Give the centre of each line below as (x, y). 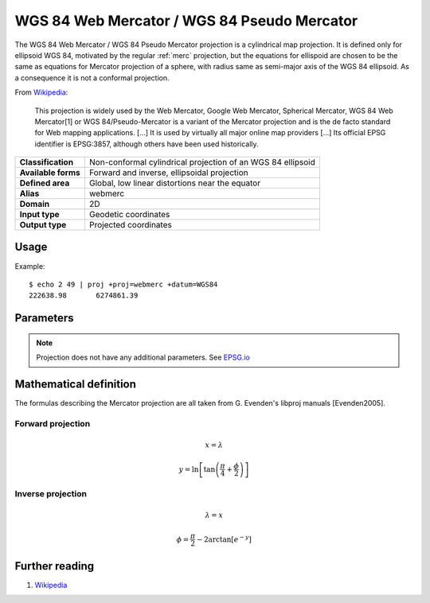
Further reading (55, 566)
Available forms (50, 173)
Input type (39, 215)
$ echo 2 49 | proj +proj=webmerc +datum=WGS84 (123, 284)
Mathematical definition (76, 384)
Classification (47, 162)
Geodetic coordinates (129, 215)
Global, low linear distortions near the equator (175, 183)
